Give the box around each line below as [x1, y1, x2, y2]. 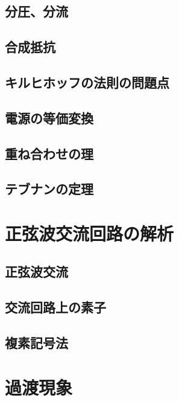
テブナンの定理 [5, 179, 93, 198]
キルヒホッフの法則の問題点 [5, 72, 169, 91]
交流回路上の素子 [5, 298, 106, 316]
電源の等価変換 [5, 108, 93, 127]
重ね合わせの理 [5, 144, 93, 162]
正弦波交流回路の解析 [5, 220, 174, 245]
